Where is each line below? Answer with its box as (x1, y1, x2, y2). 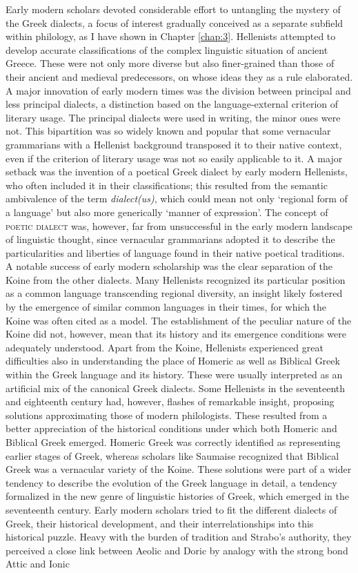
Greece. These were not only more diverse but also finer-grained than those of (6, 56, 335, 70)
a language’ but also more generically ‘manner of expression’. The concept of (6, 204, 328, 219)
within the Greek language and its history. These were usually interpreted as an (6, 367, 343, 382)
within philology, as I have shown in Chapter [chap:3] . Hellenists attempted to (6, 29, 336, 43)
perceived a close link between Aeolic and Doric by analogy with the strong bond (6, 543, 348, 557)
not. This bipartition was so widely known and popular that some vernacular (6, 124, 331, 138)
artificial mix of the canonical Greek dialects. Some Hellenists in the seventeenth (6, 380, 345, 395)
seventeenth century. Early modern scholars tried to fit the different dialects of (6, 502, 337, 516)
